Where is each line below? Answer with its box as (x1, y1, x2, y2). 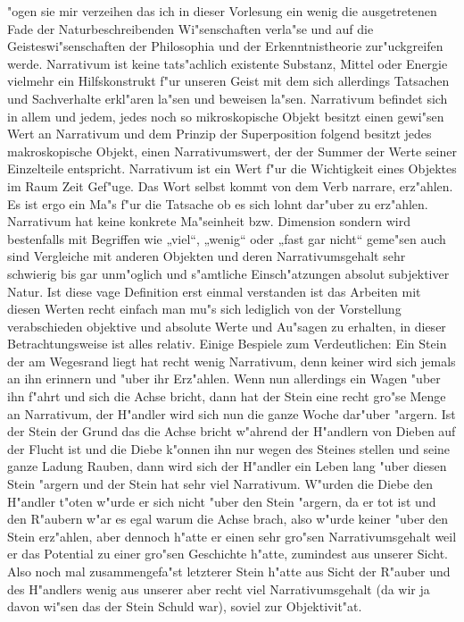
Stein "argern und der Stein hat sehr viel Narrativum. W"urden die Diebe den (7, 475, 433, 493)
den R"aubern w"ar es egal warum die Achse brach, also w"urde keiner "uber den (7, 509, 449, 528)
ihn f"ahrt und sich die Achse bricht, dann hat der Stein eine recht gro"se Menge (7, 387, 446, 406)
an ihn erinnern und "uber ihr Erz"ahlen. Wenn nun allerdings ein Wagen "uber (7, 369, 441, 388)
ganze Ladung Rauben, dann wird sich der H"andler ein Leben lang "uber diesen (7, 457, 447, 475)
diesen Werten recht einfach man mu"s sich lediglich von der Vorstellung (7, 299, 402, 318)
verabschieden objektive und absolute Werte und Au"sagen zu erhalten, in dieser (7, 316, 446, 335)
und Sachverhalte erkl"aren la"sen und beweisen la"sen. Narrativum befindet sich (7, 88, 448, 107)
